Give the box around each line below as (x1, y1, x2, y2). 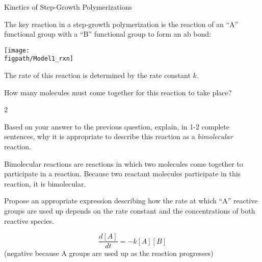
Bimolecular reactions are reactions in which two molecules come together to (4, 158, 243, 169)
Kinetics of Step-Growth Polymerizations (4, 2, 132, 12)
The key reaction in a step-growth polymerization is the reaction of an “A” (4, 18, 239, 29)
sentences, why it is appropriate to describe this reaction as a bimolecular (4, 131, 233, 142)
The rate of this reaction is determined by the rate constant (4, 70, 191, 81)
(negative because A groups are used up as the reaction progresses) (4, 248, 214, 258)
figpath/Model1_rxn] (4, 55, 74, 63)
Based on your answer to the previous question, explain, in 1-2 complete (4, 121, 229, 132)
